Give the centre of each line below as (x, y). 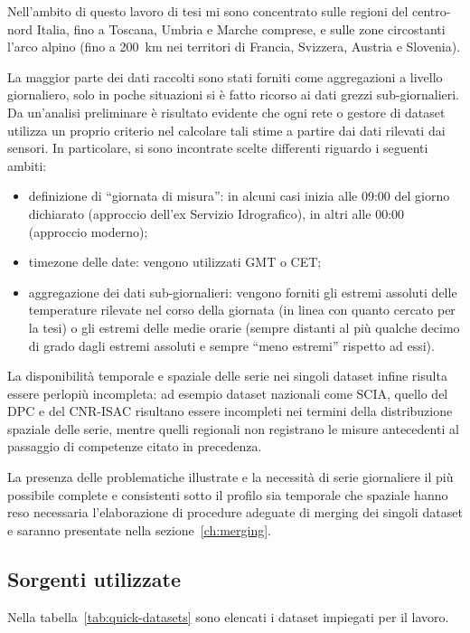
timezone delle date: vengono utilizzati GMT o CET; (175, 262)
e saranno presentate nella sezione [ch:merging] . (140, 529)
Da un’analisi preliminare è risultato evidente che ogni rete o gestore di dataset (226, 112)
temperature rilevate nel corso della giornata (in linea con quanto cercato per (242, 310)
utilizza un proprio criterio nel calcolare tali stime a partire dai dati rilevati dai (226, 130)
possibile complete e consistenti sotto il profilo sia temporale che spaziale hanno (228, 494)
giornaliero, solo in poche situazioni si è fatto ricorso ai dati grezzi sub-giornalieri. (234, 94)
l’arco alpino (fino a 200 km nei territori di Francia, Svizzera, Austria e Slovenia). (234, 47)
